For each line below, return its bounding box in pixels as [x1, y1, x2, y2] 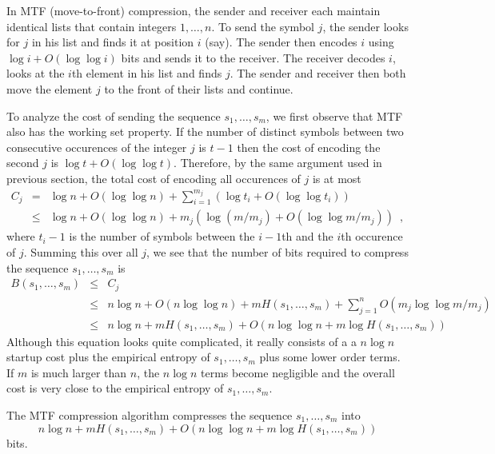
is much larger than [30, 364, 127, 380]
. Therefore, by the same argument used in [174, 154, 382, 171]
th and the [281, 228, 333, 245]
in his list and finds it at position [31, 34, 194, 50]
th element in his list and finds [71, 65, 222, 82]
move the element [6, 80, 93, 97]
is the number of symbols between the [69, 228, 255, 245]
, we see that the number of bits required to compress [146, 244, 409, 261]
